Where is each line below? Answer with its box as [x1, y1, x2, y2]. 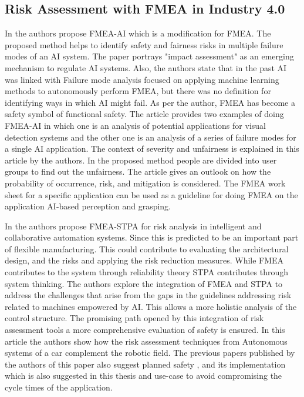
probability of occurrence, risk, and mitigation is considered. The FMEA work [5, 176, 286, 189]
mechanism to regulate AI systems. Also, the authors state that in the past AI [5, 61, 287, 74]
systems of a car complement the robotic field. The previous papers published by [5, 346, 295, 359]
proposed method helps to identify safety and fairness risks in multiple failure [5, 38, 283, 51]
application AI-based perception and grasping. [5, 200, 171, 212]
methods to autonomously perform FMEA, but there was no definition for [5, 85, 271, 97]
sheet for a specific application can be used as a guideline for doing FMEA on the [5, 188, 298, 201]
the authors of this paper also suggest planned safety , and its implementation [5, 358, 286, 370]
